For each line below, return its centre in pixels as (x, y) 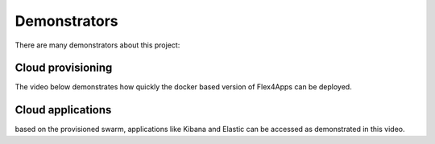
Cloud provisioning (64, 68)
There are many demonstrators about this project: (97, 45)
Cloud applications (63, 110)
